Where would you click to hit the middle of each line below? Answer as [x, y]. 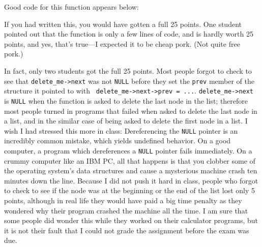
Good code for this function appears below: [71, 7]
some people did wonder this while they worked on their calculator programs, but [131, 220]
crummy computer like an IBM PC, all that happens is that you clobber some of [130, 160]
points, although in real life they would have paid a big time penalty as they [123, 200]
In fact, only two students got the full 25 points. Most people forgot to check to [128, 70]
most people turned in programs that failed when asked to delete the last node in [131, 111]
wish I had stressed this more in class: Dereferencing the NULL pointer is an [121, 130]
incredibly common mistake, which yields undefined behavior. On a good [118, 141]
